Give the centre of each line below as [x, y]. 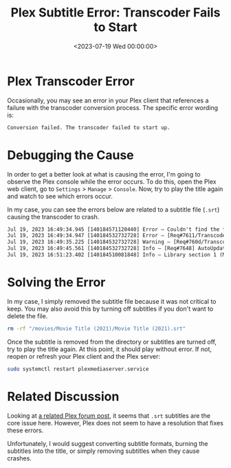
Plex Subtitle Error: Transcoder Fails [115, 13]
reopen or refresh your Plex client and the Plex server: [84, 356]
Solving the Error [56, 282]
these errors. [25, 430]
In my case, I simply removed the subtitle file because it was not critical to [112, 301]
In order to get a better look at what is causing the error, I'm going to [104, 174]
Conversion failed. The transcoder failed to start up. [89, 127]
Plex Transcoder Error [71, 81]
